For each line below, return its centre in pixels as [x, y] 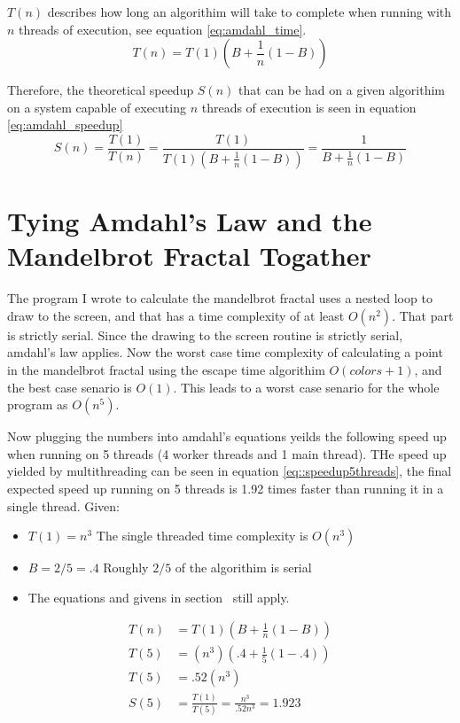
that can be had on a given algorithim [341, 90]
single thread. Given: [64, 505]
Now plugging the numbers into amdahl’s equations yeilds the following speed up [227, 436]
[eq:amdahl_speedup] [65, 124]
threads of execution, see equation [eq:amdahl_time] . [163, 29]
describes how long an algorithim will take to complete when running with [249, 12]
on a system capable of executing [97, 107]
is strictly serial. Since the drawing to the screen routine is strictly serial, [205, 334]
